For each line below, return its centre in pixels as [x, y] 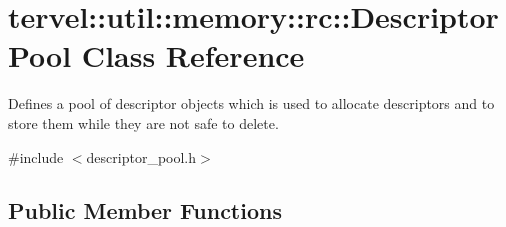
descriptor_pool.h [141, 156]
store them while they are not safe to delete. [143, 122]
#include [36, 156]
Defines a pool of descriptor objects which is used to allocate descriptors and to [251, 103]
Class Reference [193, 55]
